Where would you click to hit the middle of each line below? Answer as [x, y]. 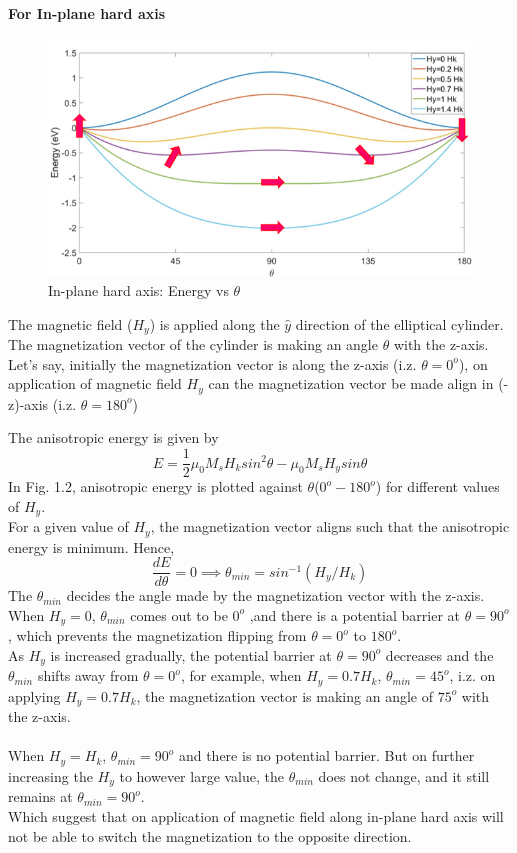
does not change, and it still [404, 775]
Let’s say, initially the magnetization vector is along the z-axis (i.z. [212, 363]
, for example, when [241, 675]
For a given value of [68, 526]
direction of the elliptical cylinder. [399, 323]
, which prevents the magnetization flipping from [157, 635]
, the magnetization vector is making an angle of [284, 695]
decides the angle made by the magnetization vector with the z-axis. [275, 595]
